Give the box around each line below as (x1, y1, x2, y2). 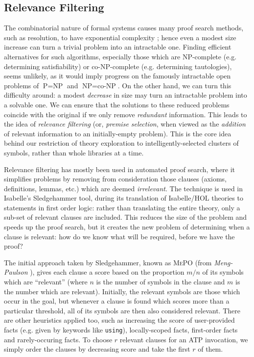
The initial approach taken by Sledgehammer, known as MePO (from (4, 257, 212, 267)
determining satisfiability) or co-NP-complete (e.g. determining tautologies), (4, 61, 232, 71)
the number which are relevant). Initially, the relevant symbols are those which (4, 286, 240, 296)
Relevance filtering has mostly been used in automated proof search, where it (4, 164, 235, 174)
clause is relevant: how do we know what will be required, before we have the (4, 231, 235, 241)
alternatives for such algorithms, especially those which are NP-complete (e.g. (4, 51, 237, 61)
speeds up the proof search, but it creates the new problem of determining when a (4, 222, 250, 232)
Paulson (4, 267, 28, 277)
